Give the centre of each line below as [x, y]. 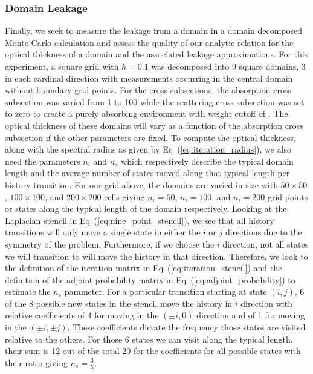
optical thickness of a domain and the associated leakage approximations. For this [156, 54]
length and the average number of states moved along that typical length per [147, 173]
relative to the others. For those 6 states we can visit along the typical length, [149, 339]
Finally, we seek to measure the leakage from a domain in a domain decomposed [154, 31]
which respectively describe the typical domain [207, 161]
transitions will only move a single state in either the [103, 232]
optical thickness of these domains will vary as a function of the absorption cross [154, 125]
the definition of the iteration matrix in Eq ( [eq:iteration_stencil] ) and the [144, 268]
